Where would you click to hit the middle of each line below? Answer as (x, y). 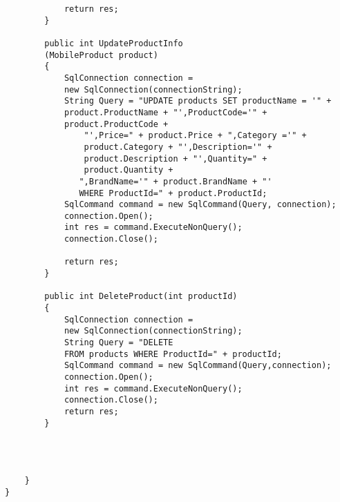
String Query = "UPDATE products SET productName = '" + (198, 101)
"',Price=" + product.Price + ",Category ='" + (195, 136)
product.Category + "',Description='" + (178, 147)
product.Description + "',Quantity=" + (176, 158)
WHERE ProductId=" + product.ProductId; (173, 193)
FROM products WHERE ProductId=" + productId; (173, 354)
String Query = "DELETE (119, 343)
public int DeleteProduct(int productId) (141, 297)
